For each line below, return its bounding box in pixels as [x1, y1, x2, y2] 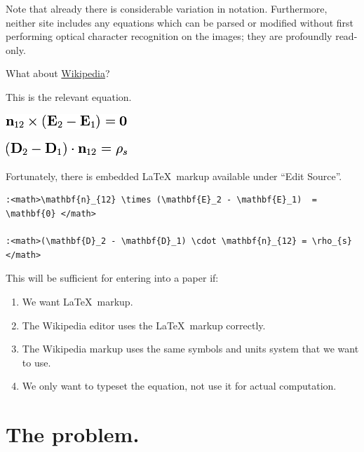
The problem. [6, 420, 140, 448]
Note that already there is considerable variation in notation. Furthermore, [6, 1, 328, 15]
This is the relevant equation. [6, 89, 132, 104]
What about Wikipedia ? [6, 66, 110, 81]
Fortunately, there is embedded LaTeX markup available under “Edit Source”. [6, 168, 342, 183]
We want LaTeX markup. [22, 294, 133, 308]
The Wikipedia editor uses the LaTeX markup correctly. [22, 317, 266, 332]
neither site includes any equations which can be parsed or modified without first [6, 15, 354, 29]
